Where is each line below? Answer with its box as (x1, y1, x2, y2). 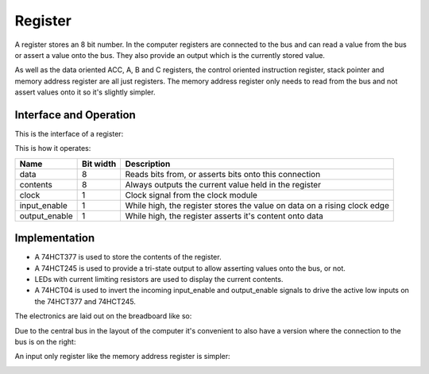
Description (125, 158, 171, 169)
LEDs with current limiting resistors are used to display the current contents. (34, 275, 284, 284)
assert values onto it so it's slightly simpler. (14, 87, 156, 97)
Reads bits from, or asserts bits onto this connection (125, 168, 321, 179)
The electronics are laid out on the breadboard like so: (14, 311, 192, 321)
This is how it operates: (14, 144, 91, 153)
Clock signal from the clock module (125, 189, 258, 200)
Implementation (14, 231, 95, 245)
